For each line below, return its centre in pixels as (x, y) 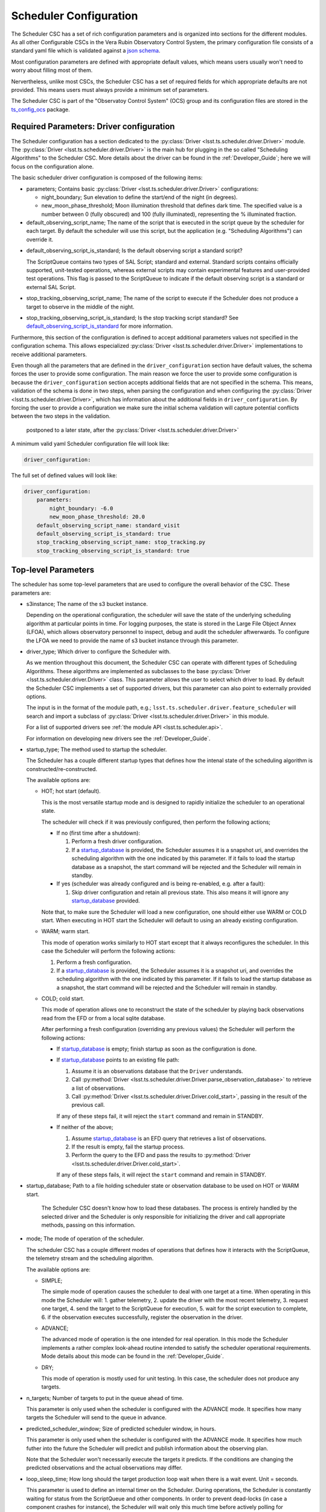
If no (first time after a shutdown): (98, 833)
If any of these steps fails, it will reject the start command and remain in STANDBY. (161, 1175)
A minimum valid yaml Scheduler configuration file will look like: (90, 444)
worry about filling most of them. (52, 70)
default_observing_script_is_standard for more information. (100, 326)
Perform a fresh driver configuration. (117, 841)
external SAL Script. (51, 287)
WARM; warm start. (66, 931)
